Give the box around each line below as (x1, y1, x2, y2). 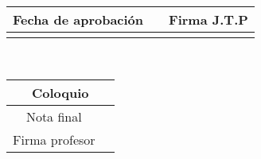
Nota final (25, 107, 82, 126)
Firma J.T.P (169, 10, 248, 29)
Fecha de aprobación (13, 10, 144, 29)
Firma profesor (13, 130, 95, 149)
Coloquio (32, 83, 89, 102)
